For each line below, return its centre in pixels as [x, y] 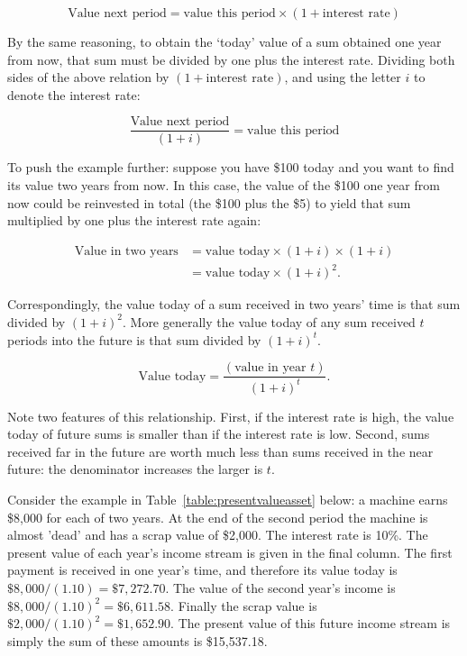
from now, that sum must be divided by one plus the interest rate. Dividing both [231, 59]
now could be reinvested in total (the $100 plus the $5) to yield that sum [209, 202]
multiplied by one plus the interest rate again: [134, 220]
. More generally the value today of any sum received [269, 321]
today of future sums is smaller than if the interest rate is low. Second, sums [219, 434]
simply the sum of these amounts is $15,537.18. [137, 640]
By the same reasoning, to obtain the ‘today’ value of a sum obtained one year [224, 41]
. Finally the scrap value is [244, 605]
